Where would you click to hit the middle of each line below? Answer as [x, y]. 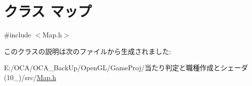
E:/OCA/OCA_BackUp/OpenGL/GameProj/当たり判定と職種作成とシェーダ [126, 68]
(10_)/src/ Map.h [30, 77]
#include [18, 35]
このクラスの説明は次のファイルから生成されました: [88, 51]
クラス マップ [48, 11]
